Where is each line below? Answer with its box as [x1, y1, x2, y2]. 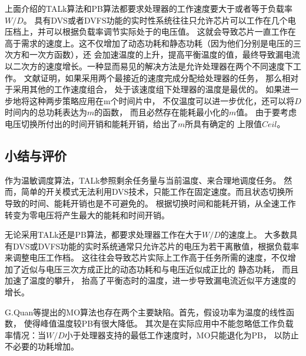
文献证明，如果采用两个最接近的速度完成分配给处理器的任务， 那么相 [24, 71, 291, 84]
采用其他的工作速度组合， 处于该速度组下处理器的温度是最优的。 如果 [12, 83, 282, 95]
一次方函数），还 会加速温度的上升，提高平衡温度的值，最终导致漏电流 [29, 48, 300, 61]
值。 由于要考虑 [236, 106, 297, 118]
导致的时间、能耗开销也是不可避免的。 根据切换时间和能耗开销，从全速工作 [5, 197, 296, 209]
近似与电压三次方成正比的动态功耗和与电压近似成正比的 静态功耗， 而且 [21, 262, 299, 275]
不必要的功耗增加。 [5, 340, 79, 352]
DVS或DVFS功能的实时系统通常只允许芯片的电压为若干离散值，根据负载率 [12, 239, 300, 252]
